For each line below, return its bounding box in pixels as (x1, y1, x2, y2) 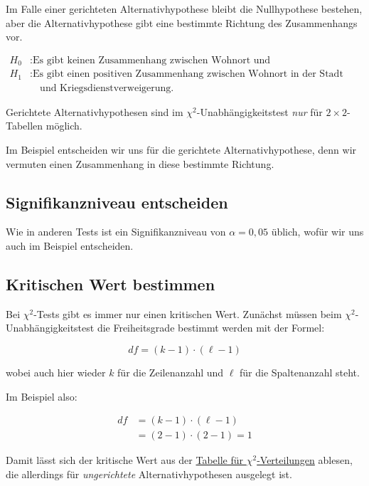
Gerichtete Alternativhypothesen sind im (6, 104, 183, 119)
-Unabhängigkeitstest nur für (196, 104, 323, 119)
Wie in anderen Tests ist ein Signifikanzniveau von (6, 224, 226, 239)
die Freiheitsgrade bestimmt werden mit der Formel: (97, 320, 325, 335)
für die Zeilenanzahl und (117, 364, 224, 379)
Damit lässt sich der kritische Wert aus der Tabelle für (6, 453, 244, 467)
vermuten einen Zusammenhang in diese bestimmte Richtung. (6, 156, 274, 171)
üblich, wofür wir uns (271, 224, 364, 239)
